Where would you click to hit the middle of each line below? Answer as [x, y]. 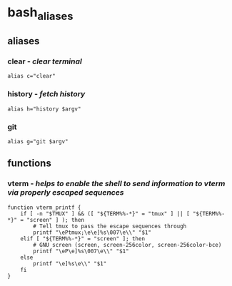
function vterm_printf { [44, 208]
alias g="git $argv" [38, 142]
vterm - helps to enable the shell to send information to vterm [116, 184]
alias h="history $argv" [44, 109]
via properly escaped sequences [66, 193]
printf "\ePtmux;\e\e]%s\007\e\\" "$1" [92, 233]
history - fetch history [46, 94]
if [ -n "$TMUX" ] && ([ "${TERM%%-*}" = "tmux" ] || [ [105, 214]
